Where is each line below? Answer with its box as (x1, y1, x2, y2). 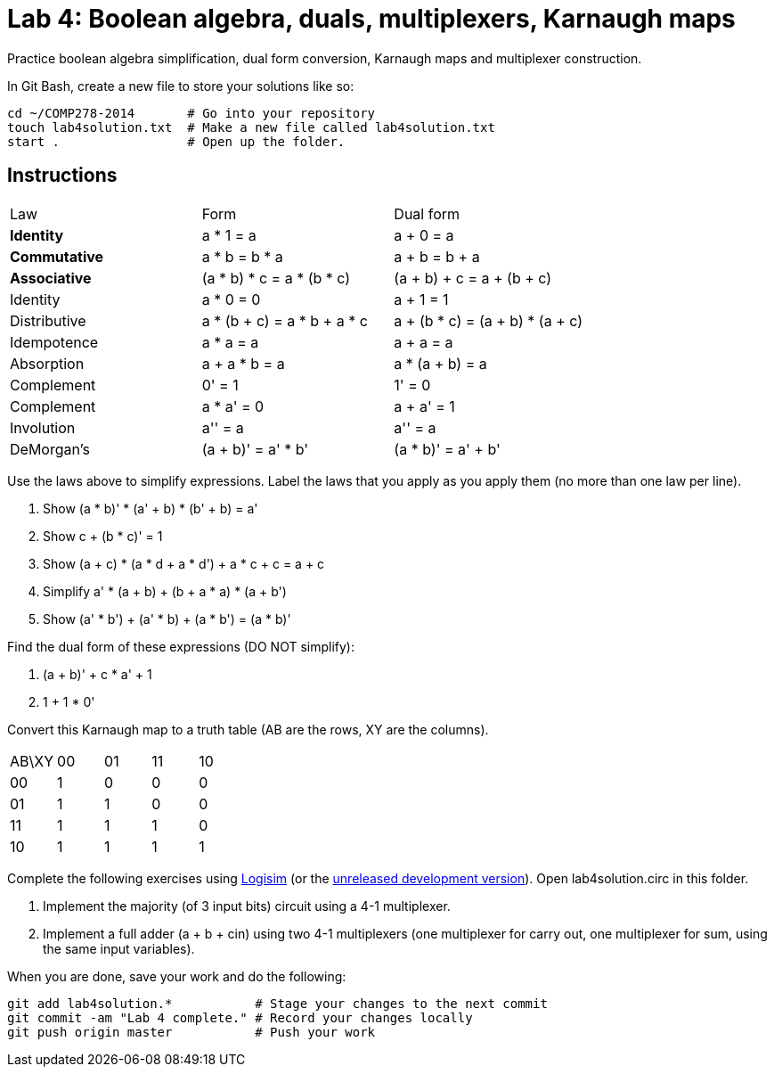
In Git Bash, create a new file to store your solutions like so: (7, 78, 354, 94)
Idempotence (10, 332, 99, 351)
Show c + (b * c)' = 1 (43, 528, 163, 544)
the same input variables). (43, 940, 195, 956)
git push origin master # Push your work (7, 1024, 376, 1039)
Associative (10, 268, 92, 287)
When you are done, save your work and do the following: (7, 968, 346, 984)
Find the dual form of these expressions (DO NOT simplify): (7, 638, 354, 654)
